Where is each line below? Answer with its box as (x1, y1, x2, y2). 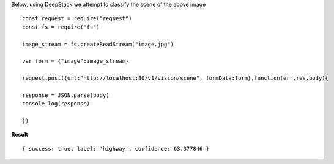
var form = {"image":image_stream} (22, 58, 129, 65)
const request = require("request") (22, 15, 132, 22)
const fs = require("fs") (22, 23, 100, 30)
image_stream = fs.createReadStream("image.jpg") (22, 40, 174, 48)
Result (11, 131, 29, 138)
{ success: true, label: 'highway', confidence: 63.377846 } (22, 145, 209, 152)
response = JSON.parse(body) (22, 91, 109, 99)
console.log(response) (22, 101, 91, 107)
